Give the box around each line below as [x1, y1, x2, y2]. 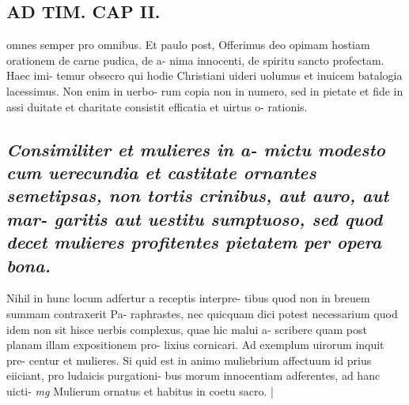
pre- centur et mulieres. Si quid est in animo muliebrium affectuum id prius [6, 351, 372, 368]
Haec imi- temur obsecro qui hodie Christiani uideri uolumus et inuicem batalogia [6, 67, 403, 84]
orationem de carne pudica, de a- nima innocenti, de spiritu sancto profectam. [6, 51, 384, 68]
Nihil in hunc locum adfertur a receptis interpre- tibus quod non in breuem [6, 290, 370, 306]
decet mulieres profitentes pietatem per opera [6, 230, 382, 254]
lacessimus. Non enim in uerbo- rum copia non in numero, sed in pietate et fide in [6, 82, 403, 99]
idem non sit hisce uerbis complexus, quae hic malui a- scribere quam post [6, 321, 367, 337]
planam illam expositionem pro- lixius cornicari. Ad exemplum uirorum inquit [6, 336, 384, 353]
